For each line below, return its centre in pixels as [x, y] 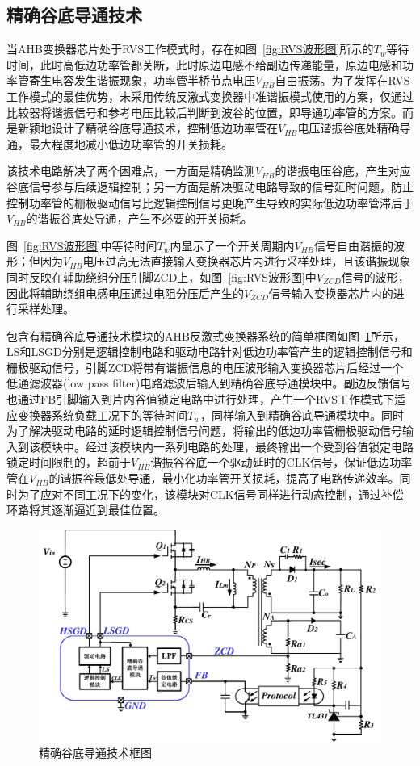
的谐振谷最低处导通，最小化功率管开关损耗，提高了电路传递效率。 [224, 478]
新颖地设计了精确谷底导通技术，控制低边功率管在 [147, 128]
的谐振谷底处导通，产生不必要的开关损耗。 [139, 218]
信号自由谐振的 [354, 245]
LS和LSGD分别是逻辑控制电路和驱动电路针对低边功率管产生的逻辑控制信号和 [210, 352]
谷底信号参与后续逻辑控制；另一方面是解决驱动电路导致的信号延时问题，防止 [210, 186]
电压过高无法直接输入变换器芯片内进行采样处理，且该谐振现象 [247, 261]
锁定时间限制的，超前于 [69, 462]
